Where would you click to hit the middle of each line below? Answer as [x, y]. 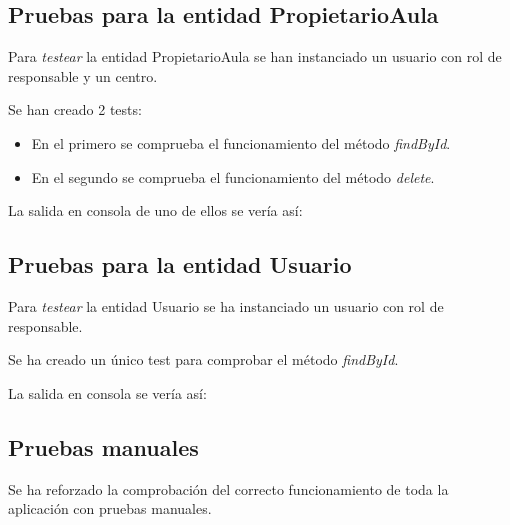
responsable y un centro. [83, 75]
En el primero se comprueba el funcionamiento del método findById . [241, 142]
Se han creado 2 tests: [75, 109]
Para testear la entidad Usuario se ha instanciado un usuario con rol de [226, 305]
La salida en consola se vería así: [107, 392]
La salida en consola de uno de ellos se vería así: [155, 210]
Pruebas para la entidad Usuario [180, 264]
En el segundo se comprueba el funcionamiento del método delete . [233, 176]
